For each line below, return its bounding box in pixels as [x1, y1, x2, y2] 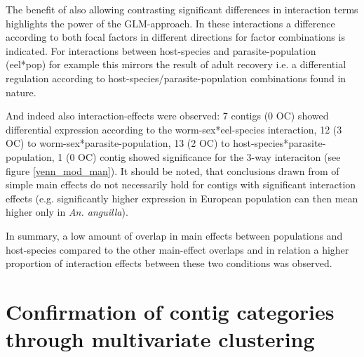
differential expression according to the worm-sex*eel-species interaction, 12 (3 [6, 122, 342, 136]
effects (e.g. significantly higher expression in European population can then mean [6, 190, 358, 205]
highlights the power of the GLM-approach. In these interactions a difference [6, 15, 335, 30]
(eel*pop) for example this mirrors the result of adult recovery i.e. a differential [6, 57, 346, 72]
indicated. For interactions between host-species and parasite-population [6, 43, 316, 58]
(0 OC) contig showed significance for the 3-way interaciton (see [65, 149, 341, 164]
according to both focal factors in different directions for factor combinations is [6, 30, 345, 44]
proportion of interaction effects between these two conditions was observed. [6, 256, 332, 271]
